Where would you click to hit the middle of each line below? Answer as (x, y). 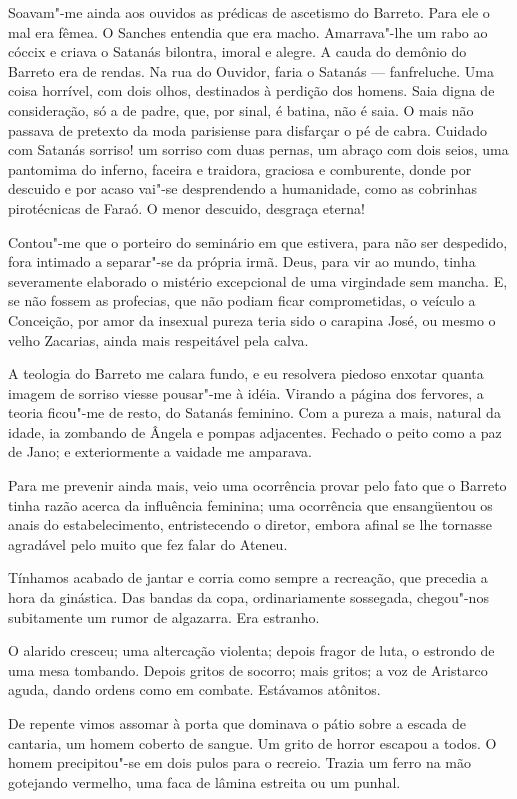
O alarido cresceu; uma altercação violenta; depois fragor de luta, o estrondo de (251, 650)
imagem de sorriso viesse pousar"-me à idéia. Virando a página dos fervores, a (246, 392)
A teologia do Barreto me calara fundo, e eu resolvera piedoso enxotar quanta (246, 373)
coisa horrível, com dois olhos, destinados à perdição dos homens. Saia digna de (251, 90)
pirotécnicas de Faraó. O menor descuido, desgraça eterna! (186, 207)
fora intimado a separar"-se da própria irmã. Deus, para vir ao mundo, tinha (242, 261)
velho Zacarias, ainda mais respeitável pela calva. (158, 339)
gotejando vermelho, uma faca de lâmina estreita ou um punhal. (204, 781)
